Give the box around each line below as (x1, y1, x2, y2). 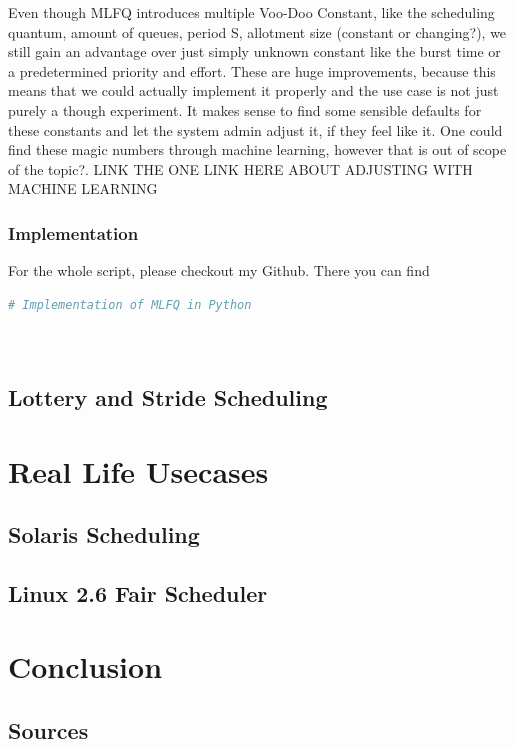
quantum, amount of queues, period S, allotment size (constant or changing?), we (8, 21, 507, 42)
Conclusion (8, 646, 163, 687)
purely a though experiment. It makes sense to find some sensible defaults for (8, 99, 482, 120)
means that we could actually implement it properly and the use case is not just (8, 80, 499, 101)
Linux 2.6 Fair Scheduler (8, 577, 268, 608)
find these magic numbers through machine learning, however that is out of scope (8, 139, 507, 160)
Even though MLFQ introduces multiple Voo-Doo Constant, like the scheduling (8, 2, 495, 22)
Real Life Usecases (8, 450, 269, 491)
